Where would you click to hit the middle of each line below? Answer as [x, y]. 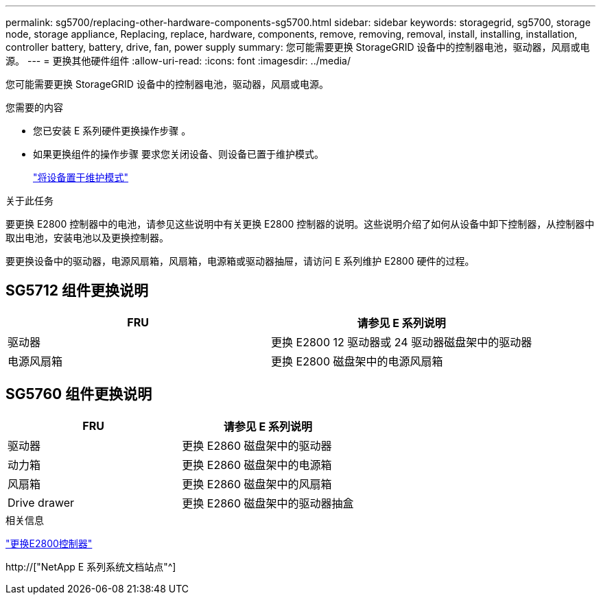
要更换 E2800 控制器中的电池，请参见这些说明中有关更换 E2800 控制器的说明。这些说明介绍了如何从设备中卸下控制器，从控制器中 [300, 224]
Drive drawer [41, 502]
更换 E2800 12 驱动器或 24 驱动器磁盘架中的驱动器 [402, 342]
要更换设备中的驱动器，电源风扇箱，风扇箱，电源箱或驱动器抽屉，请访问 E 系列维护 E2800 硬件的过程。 [240, 261]
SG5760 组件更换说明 [79, 394]
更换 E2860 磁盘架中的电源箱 [257, 465]
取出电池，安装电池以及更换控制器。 [87, 238]
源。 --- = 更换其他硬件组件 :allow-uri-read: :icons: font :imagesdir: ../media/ [178, 61]
